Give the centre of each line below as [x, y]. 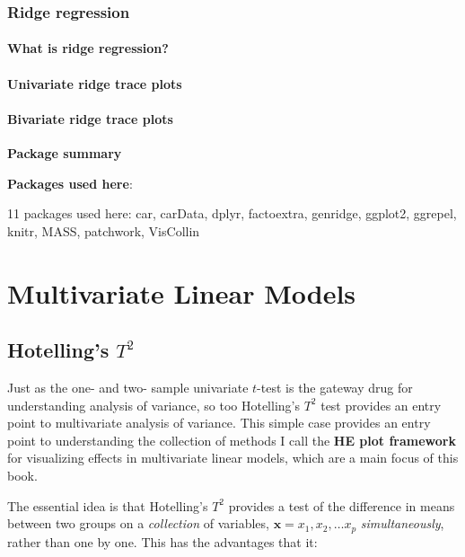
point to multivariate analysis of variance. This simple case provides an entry [219, 423]
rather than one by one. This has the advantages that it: [162, 541]
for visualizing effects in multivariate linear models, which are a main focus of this [233, 458]
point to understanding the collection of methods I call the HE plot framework [232, 440]
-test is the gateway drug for [335, 387]
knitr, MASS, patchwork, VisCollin [104, 230]
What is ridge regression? [88, 48]
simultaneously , [402, 523]
